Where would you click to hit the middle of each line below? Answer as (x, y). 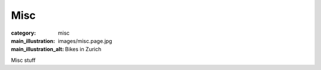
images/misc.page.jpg (85, 41)
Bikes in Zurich (83, 49)
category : (23, 33)
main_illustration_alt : (37, 49)
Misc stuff (23, 60)
